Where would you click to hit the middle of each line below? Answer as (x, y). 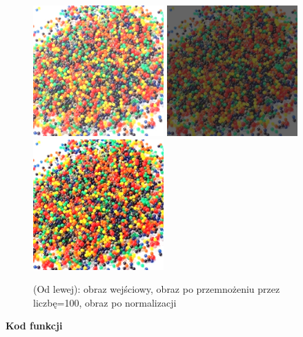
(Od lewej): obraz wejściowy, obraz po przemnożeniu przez (157, 289)
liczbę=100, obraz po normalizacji (105, 302)
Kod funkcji (34, 326)
